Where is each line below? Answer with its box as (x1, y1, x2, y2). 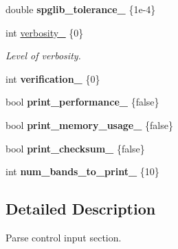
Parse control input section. (5, 230, 122, 244)
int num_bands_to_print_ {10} (5, 164, 159, 179)
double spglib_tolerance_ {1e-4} (5, 2, 156, 16)
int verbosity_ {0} (5, 25, 84, 39)
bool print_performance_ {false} (5, 94, 159, 109)
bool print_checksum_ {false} (5, 141, 145, 155)
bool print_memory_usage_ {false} (5, 117, 173, 132)
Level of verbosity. (5, 48, 81, 63)
